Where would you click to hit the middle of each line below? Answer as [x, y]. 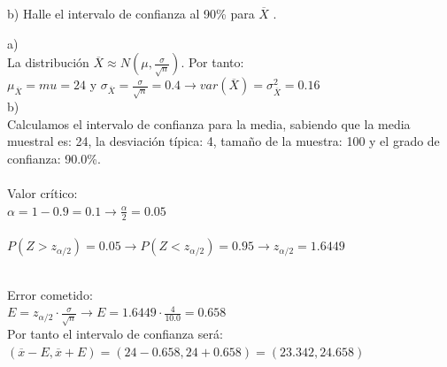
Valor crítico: [42, 193]
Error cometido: [50, 294]
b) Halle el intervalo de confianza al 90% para [131, 13]
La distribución [48, 62]
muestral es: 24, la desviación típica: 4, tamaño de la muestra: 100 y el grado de [223, 141]
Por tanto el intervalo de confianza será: [115, 334]
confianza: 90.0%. [54, 158]
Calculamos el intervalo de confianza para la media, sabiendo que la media [209, 123]
